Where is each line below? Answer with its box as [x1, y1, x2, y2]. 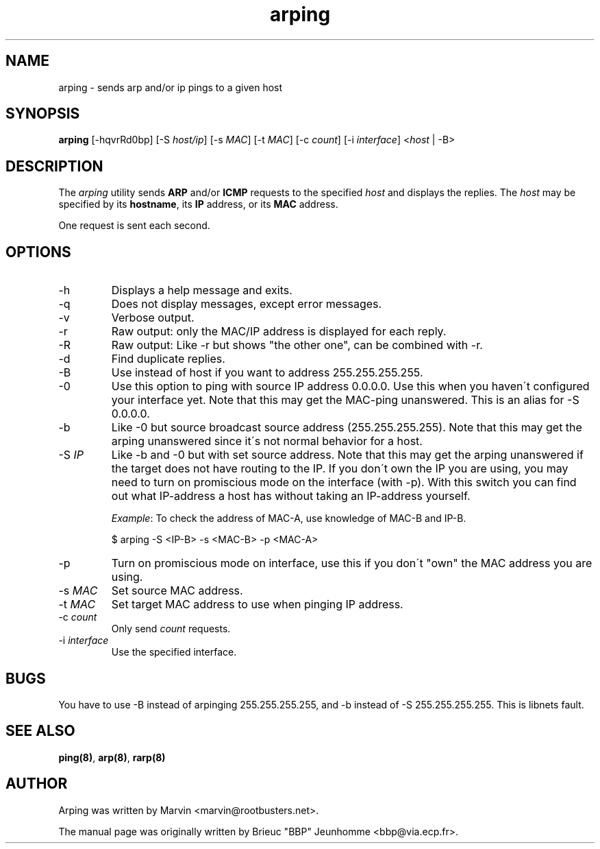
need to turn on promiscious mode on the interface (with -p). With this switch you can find [111, 475, 577, 490]
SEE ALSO [5, 722, 75, 740]
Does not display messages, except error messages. [111, 297, 382, 311]
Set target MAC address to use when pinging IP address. [111, 597, 403, 612]
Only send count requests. [111, 623, 231, 635]
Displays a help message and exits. [111, 283, 292, 298]
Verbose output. [111, 311, 195, 325]
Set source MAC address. [111, 584, 243, 598]
